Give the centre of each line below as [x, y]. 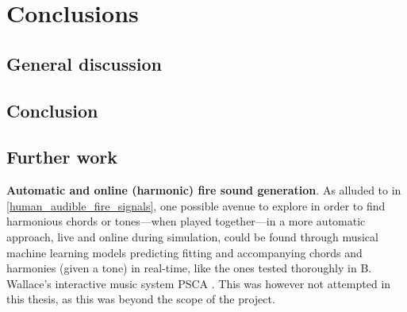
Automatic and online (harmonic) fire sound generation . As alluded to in [204, 190]
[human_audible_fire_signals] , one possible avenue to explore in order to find [196, 205]
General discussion [84, 63]
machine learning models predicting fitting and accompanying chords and [184, 252]
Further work [62, 157]
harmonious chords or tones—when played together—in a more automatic [186, 221]
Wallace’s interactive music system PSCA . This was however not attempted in [199, 283]
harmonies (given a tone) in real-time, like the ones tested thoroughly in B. [189, 268]
